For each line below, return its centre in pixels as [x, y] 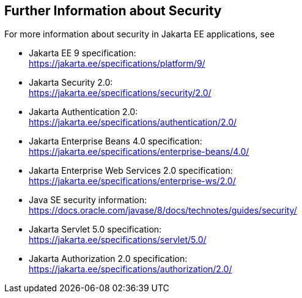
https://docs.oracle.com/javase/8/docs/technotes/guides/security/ [163, 210]
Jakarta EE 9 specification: [83, 53]
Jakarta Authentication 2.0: [83, 112]
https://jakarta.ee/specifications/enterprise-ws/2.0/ [132, 181]
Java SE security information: [88, 200]
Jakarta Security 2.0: [71, 83]
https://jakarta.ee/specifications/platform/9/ [117, 64]
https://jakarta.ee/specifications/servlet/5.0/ [118, 240]
